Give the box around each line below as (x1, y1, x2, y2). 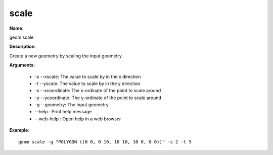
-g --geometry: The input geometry (34, 102, 109, 108)
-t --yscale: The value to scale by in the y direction (34, 81, 141, 87)
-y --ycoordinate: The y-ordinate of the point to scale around (34, 95, 162, 101)
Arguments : (9, 62, 35, 68)
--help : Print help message (34, 109, 92, 115)
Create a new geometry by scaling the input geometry (9, 53, 122, 59)
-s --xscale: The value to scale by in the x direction (34, 73, 141, 80)
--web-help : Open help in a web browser (34, 116, 121, 122)
